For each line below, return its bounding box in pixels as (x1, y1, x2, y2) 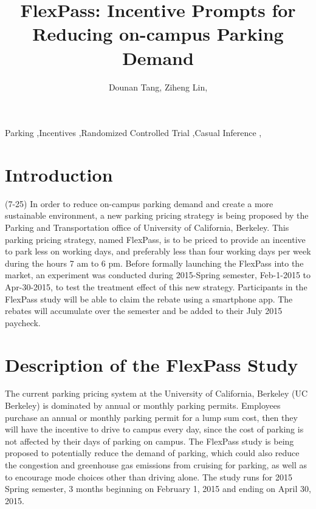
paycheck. (5, 316, 41, 329)
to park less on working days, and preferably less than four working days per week (5, 245, 311, 258)
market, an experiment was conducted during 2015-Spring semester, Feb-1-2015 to (5, 268, 311, 281)
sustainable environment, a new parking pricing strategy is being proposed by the (5, 209, 309, 222)
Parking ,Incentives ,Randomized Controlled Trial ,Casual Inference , (5, 126, 262, 139)
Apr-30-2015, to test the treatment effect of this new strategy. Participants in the (5, 280, 307, 293)
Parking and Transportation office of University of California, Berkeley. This (5, 221, 289, 233)
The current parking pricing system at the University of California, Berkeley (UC (5, 387, 308, 400)
